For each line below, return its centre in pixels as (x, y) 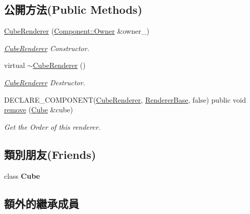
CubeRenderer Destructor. (45, 82)
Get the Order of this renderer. (52, 126)
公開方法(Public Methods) (73, 9)
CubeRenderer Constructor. (47, 48)
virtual (15, 65)
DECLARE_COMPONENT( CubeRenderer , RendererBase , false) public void (125, 99)
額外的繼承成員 (42, 203)
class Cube (22, 175)
